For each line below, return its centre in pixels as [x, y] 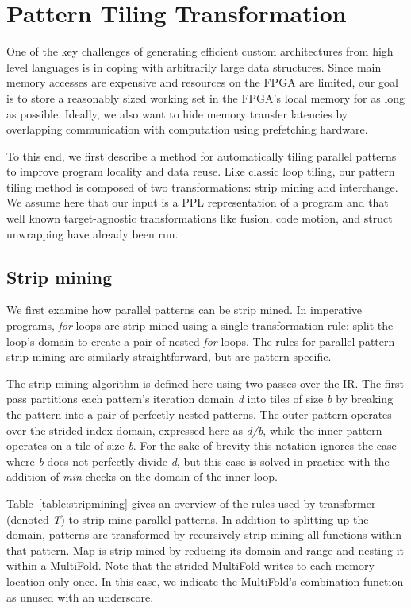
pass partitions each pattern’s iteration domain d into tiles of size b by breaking [200, 399]
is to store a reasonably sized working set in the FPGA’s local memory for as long [206, 97]
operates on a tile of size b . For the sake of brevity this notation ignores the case [202, 445]
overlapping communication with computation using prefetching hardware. [187, 129]
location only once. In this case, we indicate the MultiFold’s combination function [205, 581]
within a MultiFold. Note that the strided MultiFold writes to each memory [190, 565]
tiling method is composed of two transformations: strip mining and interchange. [202, 186]
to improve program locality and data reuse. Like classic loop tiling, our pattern [201, 171]
